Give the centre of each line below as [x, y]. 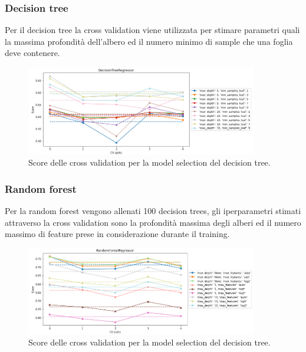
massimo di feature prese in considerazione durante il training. [117, 234]
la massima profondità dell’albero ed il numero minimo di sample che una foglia [149, 41]
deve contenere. [32, 53]
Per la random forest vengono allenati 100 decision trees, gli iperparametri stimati [153, 211]
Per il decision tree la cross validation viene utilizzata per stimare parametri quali [152, 30]
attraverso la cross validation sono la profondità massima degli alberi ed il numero [153, 222]
